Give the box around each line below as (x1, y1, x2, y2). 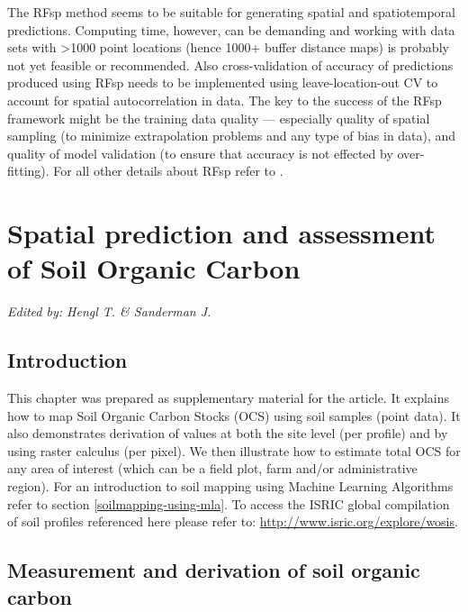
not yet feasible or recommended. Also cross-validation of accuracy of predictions (7, 55, 454, 74)
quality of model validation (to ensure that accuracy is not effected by (7, 143, 393, 162)
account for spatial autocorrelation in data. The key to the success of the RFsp (7, 90, 442, 109)
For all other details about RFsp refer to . (53, 161, 283, 180)
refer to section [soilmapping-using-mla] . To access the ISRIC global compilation (7, 494, 450, 513)
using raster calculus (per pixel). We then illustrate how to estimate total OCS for (7, 441, 461, 460)
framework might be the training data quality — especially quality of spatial (7, 108, 430, 127)
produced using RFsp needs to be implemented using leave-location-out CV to (7, 73, 438, 92)
